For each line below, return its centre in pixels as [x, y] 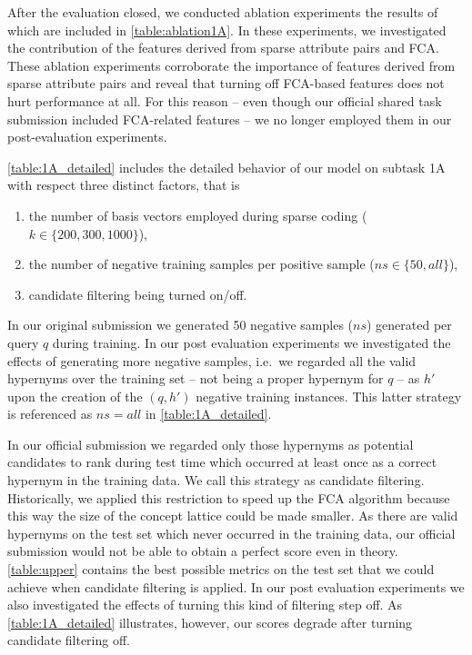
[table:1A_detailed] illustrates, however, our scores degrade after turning [210, 622]
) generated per [409, 325]
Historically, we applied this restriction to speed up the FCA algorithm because [229, 497]
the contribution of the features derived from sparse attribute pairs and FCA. [223, 48]
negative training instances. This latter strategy [329, 396]
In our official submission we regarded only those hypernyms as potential [211, 444]
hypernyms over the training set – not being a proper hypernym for [196, 378]
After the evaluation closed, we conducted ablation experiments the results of [223, 12]
